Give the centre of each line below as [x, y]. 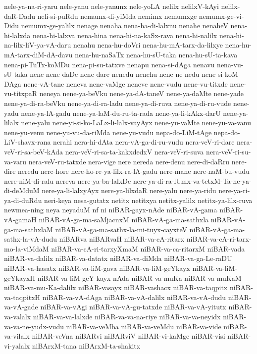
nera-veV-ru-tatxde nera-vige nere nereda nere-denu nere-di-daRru [129, 161]
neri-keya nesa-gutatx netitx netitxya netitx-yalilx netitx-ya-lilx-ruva [148, 200]
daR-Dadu [20, 16]
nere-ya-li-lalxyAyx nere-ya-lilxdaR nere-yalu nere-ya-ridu [129, 190]
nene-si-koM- [221, 74]
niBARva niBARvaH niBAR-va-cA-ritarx [122, 239]
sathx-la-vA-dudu [31, 239]
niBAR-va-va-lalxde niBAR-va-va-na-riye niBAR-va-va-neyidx [127, 316]
